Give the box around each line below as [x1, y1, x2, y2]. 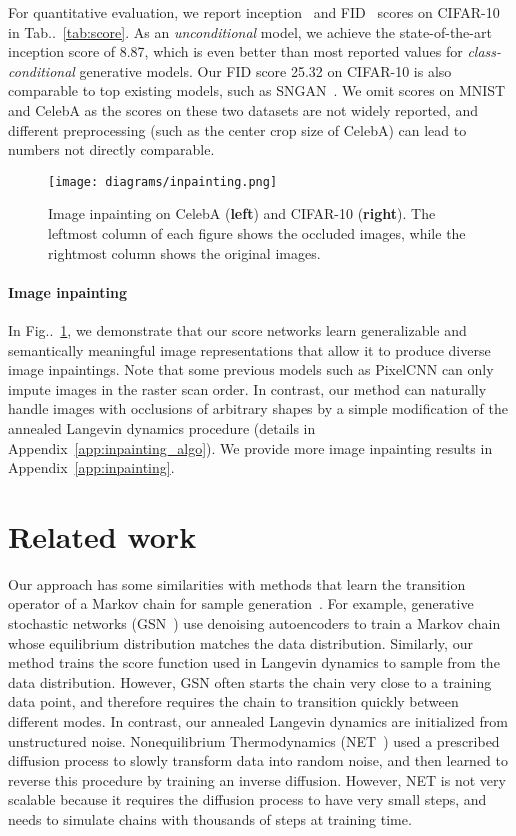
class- [467, 41, 502, 62]
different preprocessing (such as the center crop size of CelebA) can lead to [8, 119, 467, 140]
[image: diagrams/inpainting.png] [48, 174, 278, 189]
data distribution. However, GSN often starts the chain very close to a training [8, 671, 492, 692]
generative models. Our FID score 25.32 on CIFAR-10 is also [79, 60, 452, 81]
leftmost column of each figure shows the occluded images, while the [48, 223, 466, 243]
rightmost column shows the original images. [48, 242, 321, 263]
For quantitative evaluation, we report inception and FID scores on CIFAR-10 [8, 2, 500, 22]
